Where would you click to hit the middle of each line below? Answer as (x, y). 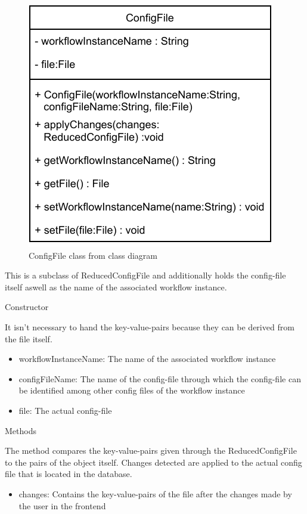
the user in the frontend (62, 505)
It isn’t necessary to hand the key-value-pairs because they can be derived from (150, 326)
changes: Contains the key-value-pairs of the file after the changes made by (155, 493)
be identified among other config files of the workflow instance (132, 390)
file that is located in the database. (69, 474)
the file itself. (29, 338)
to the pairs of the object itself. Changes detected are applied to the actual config (153, 462)
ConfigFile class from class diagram (93, 255)
